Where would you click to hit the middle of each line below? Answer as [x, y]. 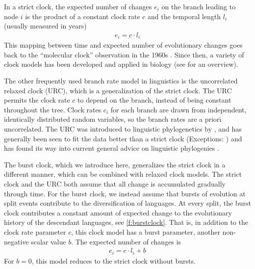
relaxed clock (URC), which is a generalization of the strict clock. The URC [118, 90]
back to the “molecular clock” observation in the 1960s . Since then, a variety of [124, 54]
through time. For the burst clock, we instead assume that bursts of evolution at [125, 193]
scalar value [49, 241]
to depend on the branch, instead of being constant [154, 100]
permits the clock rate [37, 100]
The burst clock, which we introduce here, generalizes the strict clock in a [115, 164]
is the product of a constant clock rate [83, 16]
